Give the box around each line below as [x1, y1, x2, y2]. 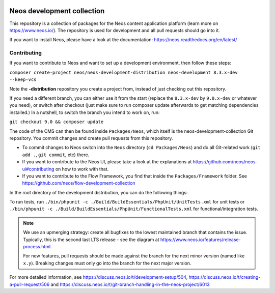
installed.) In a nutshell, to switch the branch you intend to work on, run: [9, 109, 160, 115]
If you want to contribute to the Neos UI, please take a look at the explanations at [22, 159, 192, 165]
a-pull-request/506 [9, 281, 50, 287]
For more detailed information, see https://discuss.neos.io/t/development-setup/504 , [9, 274, 188, 280]
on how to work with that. [55, 166, 109, 172]
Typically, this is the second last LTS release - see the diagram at [23, 237, 160, 243]
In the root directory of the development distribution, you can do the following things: [9, 189, 188, 195]
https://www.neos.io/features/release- [160, 237, 241, 243]
